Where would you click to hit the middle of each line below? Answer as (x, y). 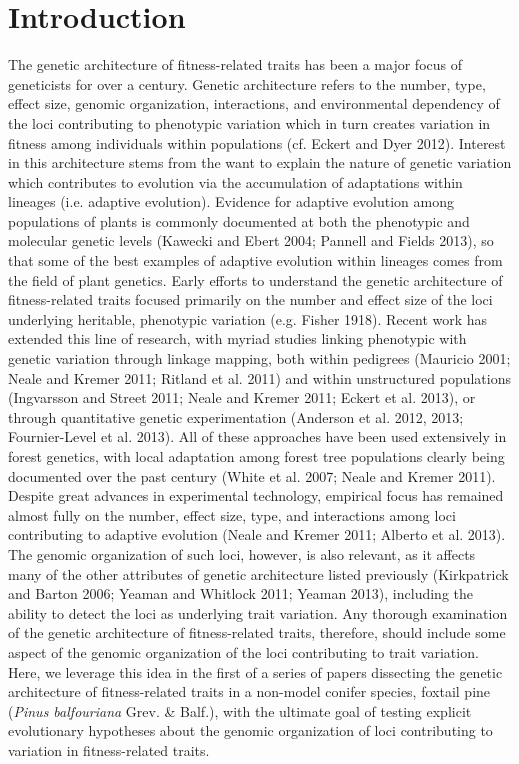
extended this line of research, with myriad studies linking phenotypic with (237, 338)
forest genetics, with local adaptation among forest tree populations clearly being (256, 456)
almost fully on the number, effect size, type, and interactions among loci (232, 514)
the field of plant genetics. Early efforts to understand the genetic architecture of (255, 279)
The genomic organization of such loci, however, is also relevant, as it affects (242, 553)
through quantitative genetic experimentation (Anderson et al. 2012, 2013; (236, 416)
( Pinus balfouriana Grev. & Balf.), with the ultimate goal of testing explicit (240, 710)
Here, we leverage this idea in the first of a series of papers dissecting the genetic (255, 671)
